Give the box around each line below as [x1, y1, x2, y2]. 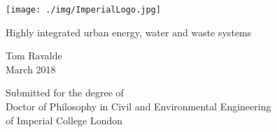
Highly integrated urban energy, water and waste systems [6, 24, 252, 39]
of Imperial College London [6, 112, 123, 127]
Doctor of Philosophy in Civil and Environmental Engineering [6, 99, 271, 114]
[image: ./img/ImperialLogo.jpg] [6, 5, 161, 15]
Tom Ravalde [6, 48, 62, 63]
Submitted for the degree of [6, 85, 124, 100]
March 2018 [6, 61, 56, 76]
